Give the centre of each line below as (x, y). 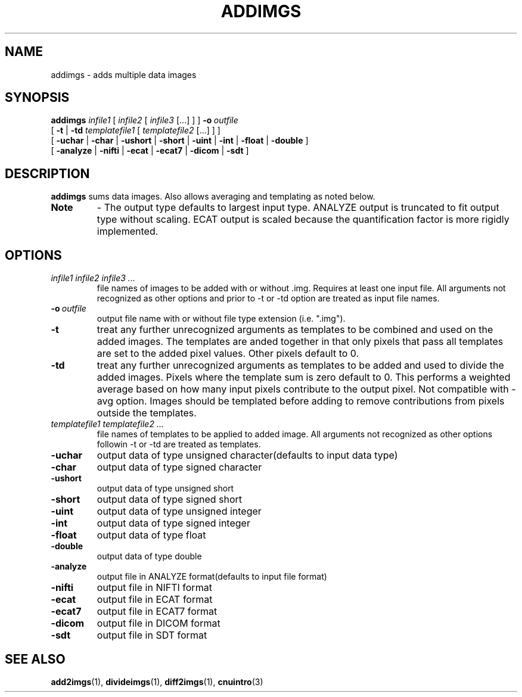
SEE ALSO (35, 659)
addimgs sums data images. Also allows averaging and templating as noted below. (213, 197)
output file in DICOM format (159, 623)
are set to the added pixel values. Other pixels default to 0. (228, 354)
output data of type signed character (179, 467)
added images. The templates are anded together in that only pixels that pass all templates (300, 342)
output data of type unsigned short (165, 488)
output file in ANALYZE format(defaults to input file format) (212, 577)
